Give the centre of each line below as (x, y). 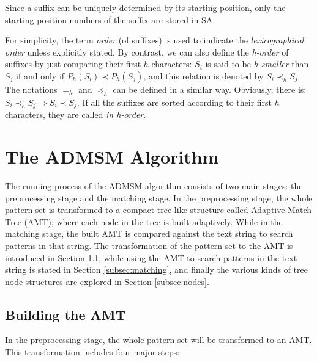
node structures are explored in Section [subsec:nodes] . (107, 281)
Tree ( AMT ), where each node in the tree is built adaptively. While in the (144, 221)
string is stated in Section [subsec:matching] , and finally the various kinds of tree (156, 270)
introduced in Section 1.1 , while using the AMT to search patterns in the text (151, 257)
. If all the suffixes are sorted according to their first (174, 102)
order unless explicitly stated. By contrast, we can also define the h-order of (147, 52)
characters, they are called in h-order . (76, 114)
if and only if (40, 75)
